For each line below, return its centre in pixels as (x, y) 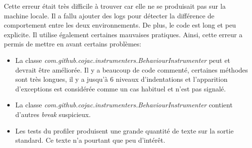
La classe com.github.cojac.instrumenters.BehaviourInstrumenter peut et (123, 60)
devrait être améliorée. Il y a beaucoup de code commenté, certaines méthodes (132, 69)
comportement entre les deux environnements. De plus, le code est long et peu (120, 25)
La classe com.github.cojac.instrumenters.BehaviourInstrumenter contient (124, 105)
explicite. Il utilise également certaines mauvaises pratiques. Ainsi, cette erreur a (123, 34)
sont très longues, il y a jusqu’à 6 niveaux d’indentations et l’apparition (121, 79)
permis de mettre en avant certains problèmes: (73, 44)
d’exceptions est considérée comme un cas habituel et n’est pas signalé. (120, 88)
